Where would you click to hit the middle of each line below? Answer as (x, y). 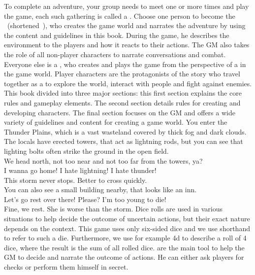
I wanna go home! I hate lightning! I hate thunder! (80, 170)
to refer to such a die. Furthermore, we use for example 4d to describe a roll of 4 (125, 238)
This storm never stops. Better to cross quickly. (76, 180)
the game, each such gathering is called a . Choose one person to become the (120, 16)
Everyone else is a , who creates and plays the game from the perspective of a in (125, 64)
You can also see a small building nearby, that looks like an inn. (100, 189)
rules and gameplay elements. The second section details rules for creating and (122, 102)
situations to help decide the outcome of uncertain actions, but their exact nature (127, 219)
